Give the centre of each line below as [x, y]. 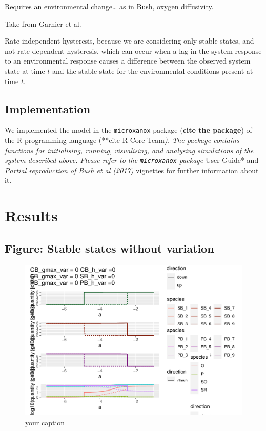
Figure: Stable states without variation [109, 248]
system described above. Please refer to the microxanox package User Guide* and [132, 160]
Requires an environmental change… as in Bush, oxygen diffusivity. [109, 6]
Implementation [48, 108]
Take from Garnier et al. [43, 23]
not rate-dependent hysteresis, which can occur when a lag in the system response [133, 50]
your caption [45, 422]
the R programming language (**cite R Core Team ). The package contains [122, 140]
